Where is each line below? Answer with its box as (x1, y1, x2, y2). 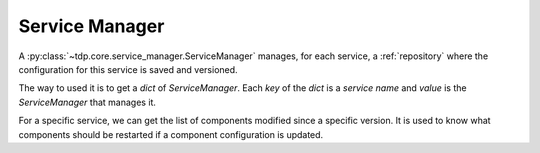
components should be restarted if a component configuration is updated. (18, 128, 324, 140)
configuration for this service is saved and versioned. (18, 63, 239, 75)
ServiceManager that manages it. (18, 96, 157, 108)
